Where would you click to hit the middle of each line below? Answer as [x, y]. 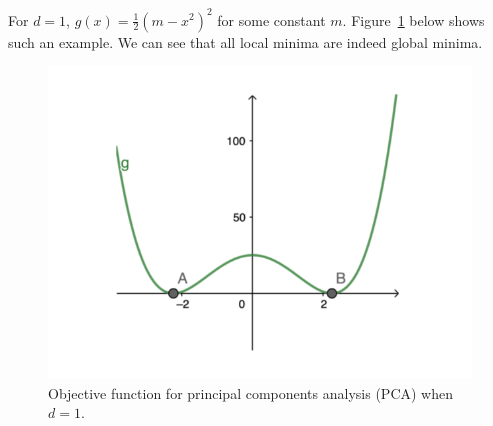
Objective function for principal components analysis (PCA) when [250, 392]
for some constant [271, 19]
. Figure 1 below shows [413, 19]
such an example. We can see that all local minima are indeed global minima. [245, 41]
